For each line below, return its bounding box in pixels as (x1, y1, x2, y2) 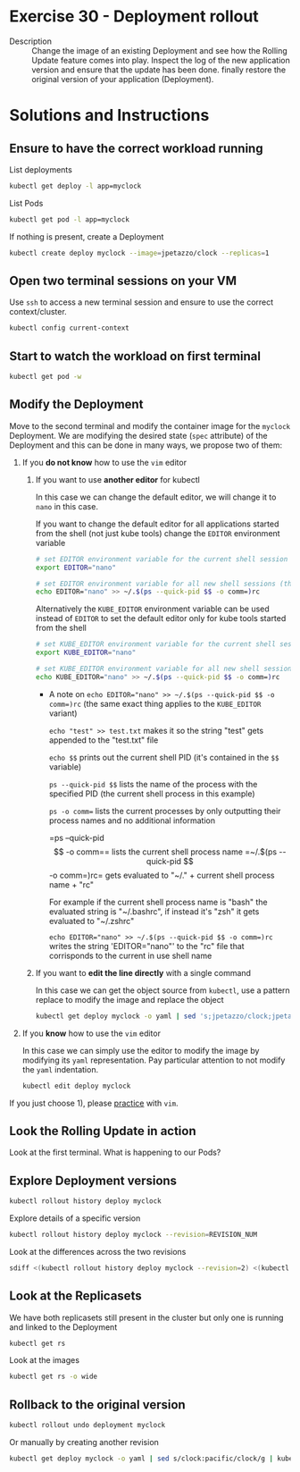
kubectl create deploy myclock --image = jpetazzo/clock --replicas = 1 (9, 248, 270, 257)
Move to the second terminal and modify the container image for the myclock (9, 420, 291, 431)
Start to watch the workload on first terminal (9, 349, 262, 364)
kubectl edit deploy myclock (21, 1081, 131, 1090)
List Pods (9, 198, 44, 208)
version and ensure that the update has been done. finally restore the (31, 64, 287, 75)
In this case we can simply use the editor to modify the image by (21, 1045, 260, 1056)
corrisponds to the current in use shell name (48, 950, 212, 961)
